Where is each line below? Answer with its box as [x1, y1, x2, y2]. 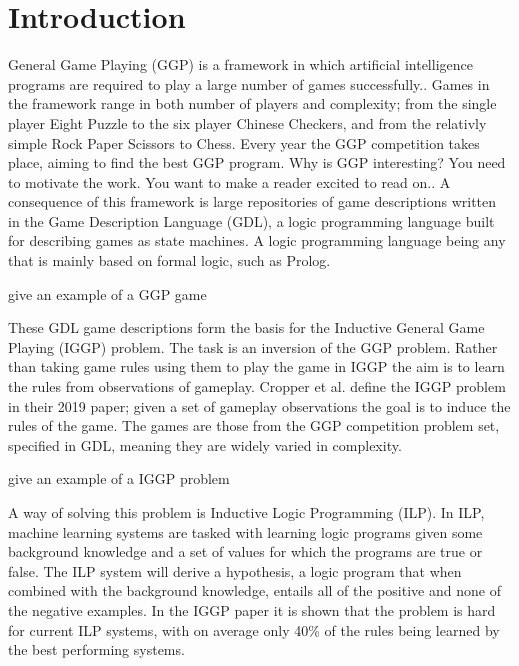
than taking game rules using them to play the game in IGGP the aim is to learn [8, 356, 505, 377]
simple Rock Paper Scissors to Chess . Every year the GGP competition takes [8, 132, 480, 153]
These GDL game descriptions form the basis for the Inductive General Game [8, 317, 485, 338]
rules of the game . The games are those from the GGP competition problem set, [8, 415, 500, 436]
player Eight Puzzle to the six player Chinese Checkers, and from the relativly [8, 112, 487, 133]
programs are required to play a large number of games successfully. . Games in [8, 73, 490, 94]
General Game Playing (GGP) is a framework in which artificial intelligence [8, 54, 473, 75]
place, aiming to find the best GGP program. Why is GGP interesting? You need [8, 152, 506, 173]
